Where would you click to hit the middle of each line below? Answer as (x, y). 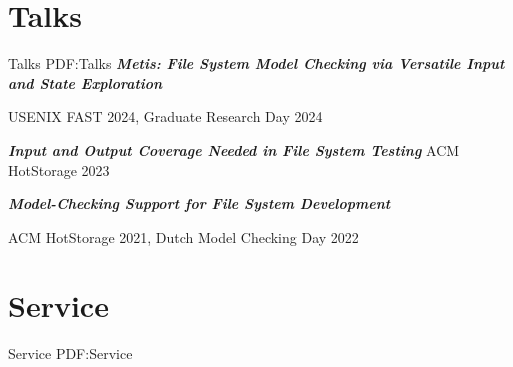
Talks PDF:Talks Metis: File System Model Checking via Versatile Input (256, 63)
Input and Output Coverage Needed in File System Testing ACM (234, 149)
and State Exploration (85, 82)
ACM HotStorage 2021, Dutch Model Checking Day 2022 (183, 236)
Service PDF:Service (70, 353)
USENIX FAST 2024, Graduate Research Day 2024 (165, 116)
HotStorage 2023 (59, 169)
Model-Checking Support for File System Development (199, 203)
